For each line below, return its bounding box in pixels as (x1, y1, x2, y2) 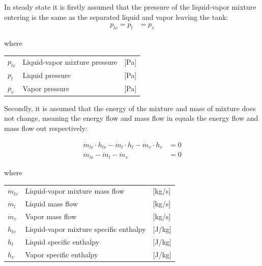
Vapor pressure (22, 83, 70, 94)
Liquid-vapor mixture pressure (22, 56, 118, 67)
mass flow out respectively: (4, 122, 88, 133)
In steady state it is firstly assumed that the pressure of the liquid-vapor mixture (4, 2, 256, 12)
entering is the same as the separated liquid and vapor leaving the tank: (4, 11, 228, 22)
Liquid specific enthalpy (25, 236, 100, 247)
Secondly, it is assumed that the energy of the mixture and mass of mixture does (4, 102, 256, 113)
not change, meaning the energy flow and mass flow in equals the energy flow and (4, 113, 258, 123)
